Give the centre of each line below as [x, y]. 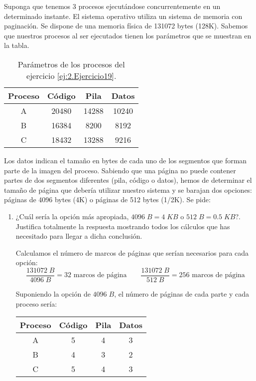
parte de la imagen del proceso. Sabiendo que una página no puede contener [120, 170]
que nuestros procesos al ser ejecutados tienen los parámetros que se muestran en [128, 35]
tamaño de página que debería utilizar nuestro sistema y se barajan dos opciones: [128, 190]
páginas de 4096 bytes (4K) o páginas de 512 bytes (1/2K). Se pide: [107, 199]
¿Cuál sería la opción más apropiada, [72, 216]
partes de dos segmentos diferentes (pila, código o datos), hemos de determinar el [128, 180]
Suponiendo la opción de [53, 293]
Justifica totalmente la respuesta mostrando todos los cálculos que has [123, 226]
